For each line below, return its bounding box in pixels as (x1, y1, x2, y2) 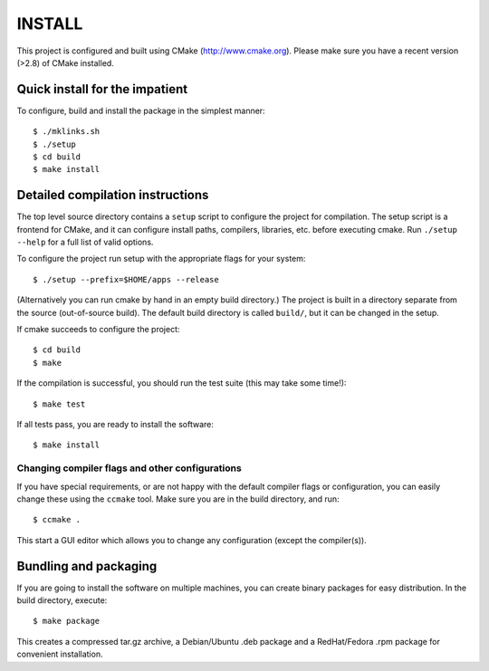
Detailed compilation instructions (16, 187, 209, 203)
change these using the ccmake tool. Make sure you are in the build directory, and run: (16, 494, 340, 504)
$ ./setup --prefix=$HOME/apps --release (33, 274, 219, 284)
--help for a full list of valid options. (16, 236, 154, 248)
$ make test (33, 398, 86, 409)
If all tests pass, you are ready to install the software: (16, 419, 215, 429)
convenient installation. (16, 648, 103, 660)
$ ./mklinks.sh (33, 127, 101, 137)
